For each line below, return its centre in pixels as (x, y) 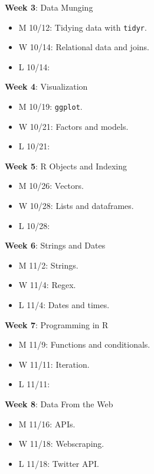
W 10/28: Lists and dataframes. (76, 206)
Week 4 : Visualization (46, 86)
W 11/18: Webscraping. (61, 444)
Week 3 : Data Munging (49, 7)
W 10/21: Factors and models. (73, 126)
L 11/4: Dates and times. (64, 305)
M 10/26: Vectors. (51, 186)
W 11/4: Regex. (47, 285)
